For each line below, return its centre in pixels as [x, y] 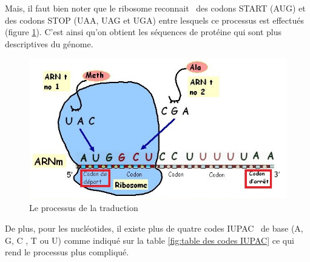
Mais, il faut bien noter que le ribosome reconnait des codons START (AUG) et [155, 8]
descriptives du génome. [49, 43]
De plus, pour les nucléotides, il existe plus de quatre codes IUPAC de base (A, [154, 228]
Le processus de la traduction [84, 208]
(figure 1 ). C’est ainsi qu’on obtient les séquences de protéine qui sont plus [143, 32]
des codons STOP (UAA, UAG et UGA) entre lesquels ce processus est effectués [154, 20]
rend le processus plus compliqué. [67, 252]
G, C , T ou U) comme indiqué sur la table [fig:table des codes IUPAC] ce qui [150, 240]
